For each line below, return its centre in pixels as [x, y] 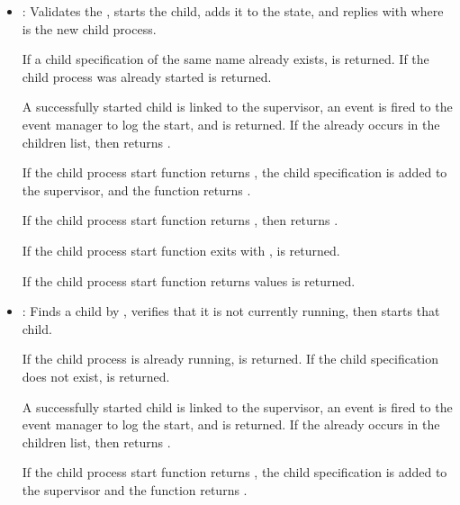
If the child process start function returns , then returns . [180, 220]
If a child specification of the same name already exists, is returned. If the [225, 59]
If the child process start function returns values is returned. [189, 280]
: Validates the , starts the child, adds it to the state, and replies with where [233, 11]
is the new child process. [89, 28]
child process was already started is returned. [147, 76]
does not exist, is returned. [96, 376]
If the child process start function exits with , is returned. [181, 250]
